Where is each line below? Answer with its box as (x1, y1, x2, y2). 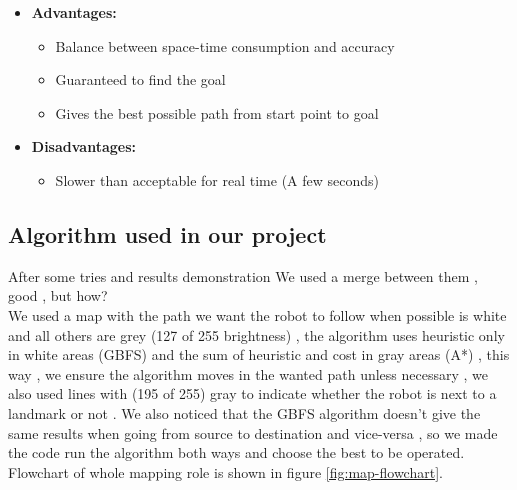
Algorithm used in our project (8, 218, 327, 249)
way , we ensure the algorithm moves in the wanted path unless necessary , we (8, 363, 488, 384)
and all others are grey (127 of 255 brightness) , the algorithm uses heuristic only (8, 324, 505, 345)
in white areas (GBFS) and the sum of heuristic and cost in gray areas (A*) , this (8, 344, 510, 365)
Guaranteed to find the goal (55, 69, 226, 90)
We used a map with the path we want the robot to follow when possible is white (8, 304, 507, 325)
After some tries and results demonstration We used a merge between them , (8, 265, 478, 286)
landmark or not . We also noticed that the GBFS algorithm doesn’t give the (8, 402, 481, 423)
